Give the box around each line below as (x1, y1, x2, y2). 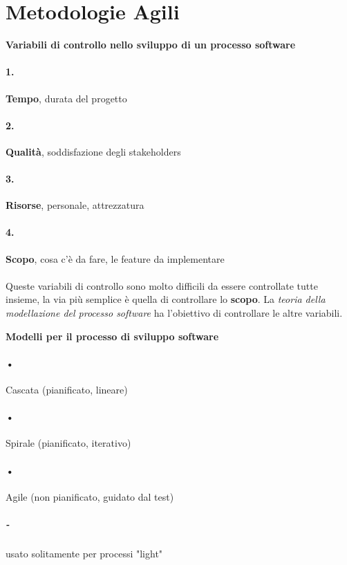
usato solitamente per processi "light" (6, 546, 163, 560)
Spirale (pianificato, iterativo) (6, 436, 131, 450)
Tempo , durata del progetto (6, 91, 127, 105)
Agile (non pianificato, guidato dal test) (6, 489, 174, 503)
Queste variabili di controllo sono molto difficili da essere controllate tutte (6, 278, 318, 293)
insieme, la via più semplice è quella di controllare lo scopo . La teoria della (6, 292, 326, 306)
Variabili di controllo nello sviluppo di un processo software (6, 37, 296, 52)
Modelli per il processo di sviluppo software (6, 328, 219, 343)
